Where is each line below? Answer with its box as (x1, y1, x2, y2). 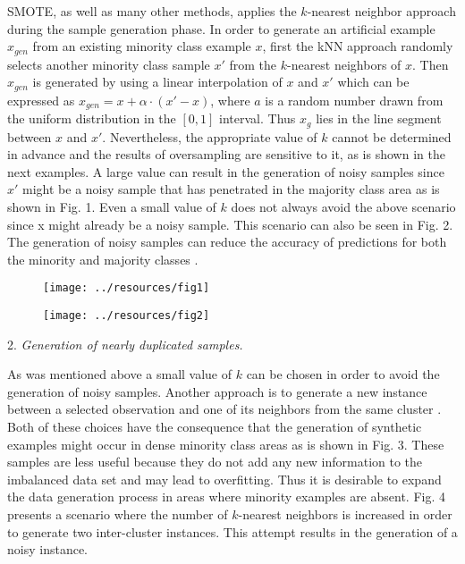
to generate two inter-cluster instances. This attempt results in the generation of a (7, 522, 458, 541)
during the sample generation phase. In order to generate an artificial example (7, 19, 435, 38)
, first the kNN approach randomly (262, 37, 453, 55)
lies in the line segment (316, 109, 442, 128)
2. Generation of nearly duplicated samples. (7, 334, 243, 353)
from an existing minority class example (32, 37, 251, 55)
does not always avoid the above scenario (231, 197, 456, 215)
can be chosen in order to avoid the (246, 365, 440, 383)
